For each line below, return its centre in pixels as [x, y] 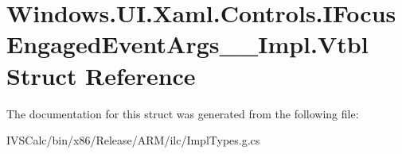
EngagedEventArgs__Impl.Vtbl [187, 44]
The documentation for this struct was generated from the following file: [183, 113]
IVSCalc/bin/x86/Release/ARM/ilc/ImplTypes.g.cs [133, 140]
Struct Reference [101, 75]
